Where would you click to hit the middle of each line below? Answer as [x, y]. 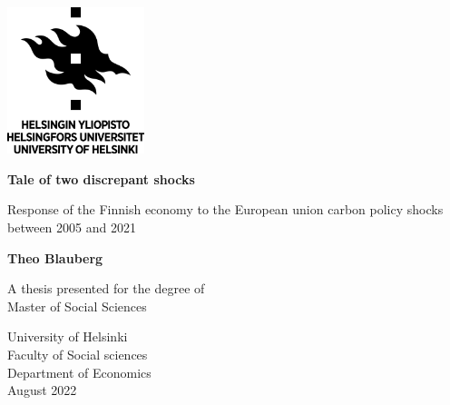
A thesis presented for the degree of [106, 288]
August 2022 [42, 390]
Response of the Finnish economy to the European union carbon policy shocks [225, 209]
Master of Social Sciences [77, 306]
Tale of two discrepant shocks [101, 178]
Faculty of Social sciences [78, 355]
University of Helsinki [68, 336]
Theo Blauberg [55, 257]
